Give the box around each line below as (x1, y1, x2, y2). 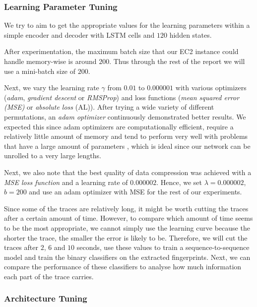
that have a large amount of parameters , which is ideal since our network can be (4, 140, 251, 151)
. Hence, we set (156, 177, 202, 187)
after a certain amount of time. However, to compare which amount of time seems (4, 213, 253, 223)
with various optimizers (175, 82, 247, 93)
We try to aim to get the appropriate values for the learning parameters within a (4, 20, 250, 30)
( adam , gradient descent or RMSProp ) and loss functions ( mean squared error (4, 92, 240, 102)
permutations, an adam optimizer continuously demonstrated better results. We (4, 111, 246, 122)
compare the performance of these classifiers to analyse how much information (4, 261, 242, 272)
